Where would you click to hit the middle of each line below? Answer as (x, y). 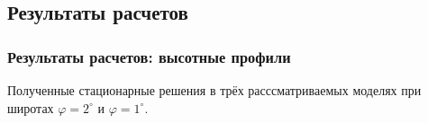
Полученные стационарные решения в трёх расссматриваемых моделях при (214, 90)
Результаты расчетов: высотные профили (149, 56)
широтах (31, 107)
